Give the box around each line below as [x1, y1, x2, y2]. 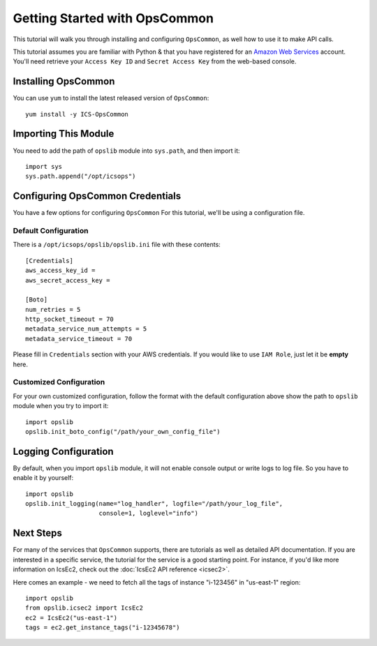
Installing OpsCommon [13, 75, 115, 87]
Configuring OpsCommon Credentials [13, 190, 182, 202]
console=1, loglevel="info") [98, 509, 199, 518]
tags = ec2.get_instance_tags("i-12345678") [25, 624, 181, 631]
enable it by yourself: [13, 474, 74, 482]
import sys [25, 163, 63, 170]
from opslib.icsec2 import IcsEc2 [25, 604, 143, 612]
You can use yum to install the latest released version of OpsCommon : [13, 94, 209, 103]
